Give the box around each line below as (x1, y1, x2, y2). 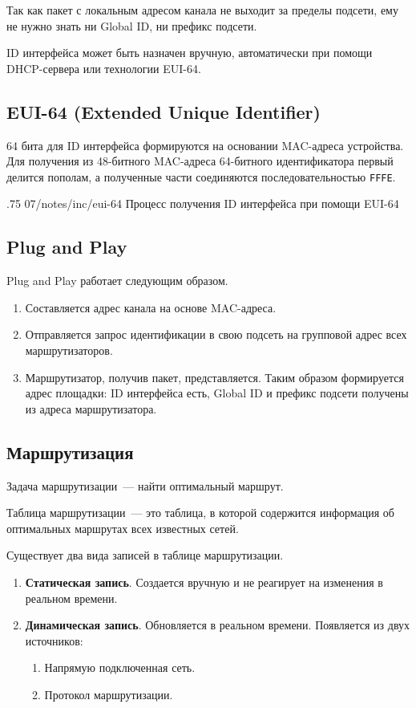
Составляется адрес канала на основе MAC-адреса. (25, 299, 277, 315)
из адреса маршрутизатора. (25, 400, 157, 417)
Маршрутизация (6, 439, 134, 464)
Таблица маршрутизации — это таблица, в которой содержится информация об (6, 504, 394, 521)
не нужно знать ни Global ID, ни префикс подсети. (6, 17, 257, 34)
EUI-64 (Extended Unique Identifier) (6, 99, 321, 124)
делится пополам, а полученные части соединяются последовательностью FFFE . (6, 168, 396, 185)
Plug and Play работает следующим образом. (6, 272, 228, 289)
